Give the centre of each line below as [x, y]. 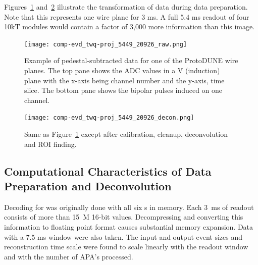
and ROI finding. [50, 144]
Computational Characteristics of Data [108, 171]
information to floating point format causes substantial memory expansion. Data [129, 227]
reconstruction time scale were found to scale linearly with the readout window [126, 247]
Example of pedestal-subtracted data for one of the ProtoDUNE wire [131, 60]
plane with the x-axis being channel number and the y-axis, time [124, 80]
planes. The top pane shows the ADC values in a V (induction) [122, 70]
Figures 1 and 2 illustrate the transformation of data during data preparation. [126, 7]
